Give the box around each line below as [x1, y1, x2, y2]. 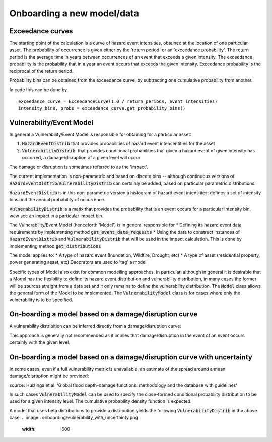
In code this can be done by [9, 86, 67, 93]
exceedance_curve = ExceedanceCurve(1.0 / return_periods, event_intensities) [18, 98, 218, 104]
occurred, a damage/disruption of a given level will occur [22, 155, 141, 161]
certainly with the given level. [9, 339, 71, 345]
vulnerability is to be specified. [9, 297, 73, 303]
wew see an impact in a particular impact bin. [9, 213, 104, 219]
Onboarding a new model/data [9, 8, 140, 19]
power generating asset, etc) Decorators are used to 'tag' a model [9, 259, 147, 266]
